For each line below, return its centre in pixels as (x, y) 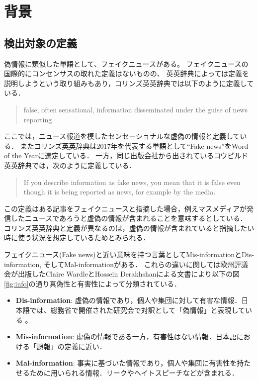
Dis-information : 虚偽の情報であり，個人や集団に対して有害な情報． (129, 300)
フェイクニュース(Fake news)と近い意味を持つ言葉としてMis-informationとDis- (129, 254)
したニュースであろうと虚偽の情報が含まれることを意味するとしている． (129, 218)
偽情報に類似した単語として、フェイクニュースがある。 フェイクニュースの (126, 63)
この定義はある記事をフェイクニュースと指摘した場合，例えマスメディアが (126, 208)
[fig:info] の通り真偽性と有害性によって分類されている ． (92, 283)
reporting (38, 119)
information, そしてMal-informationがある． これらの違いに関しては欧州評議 (126, 264)
